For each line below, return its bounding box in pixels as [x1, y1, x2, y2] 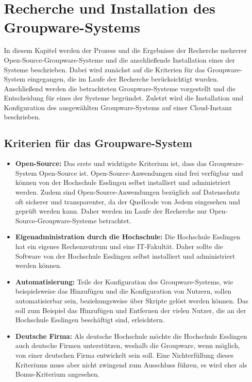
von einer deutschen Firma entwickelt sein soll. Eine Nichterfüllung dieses [15, 349, 234, 360]
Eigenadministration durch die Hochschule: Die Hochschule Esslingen [15, 232, 240, 242]
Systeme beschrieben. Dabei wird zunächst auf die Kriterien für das [4, 64, 205, 74]
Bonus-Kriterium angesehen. [15, 369, 100, 379]
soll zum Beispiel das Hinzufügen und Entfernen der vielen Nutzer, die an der [15, 305, 246, 315]
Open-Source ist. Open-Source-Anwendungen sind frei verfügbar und [39, 167, 243, 178]
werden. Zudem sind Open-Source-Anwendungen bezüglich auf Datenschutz [15, 187, 240, 197]
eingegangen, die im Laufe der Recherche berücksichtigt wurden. [27, 74, 219, 84]
